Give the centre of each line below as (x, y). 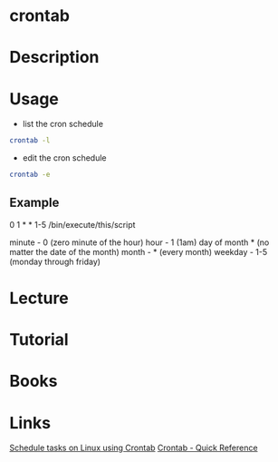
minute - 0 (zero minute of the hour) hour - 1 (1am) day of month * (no (139, 242)
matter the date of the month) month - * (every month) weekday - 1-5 (139, 251)
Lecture (39, 298)
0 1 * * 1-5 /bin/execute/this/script (72, 224)
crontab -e (30, 175)
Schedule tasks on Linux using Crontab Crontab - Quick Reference (134, 448)
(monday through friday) (55, 261)
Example (34, 203)
